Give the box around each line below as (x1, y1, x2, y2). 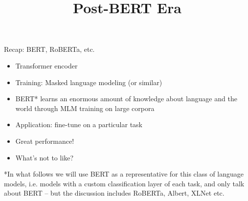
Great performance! (15, 135, 74, 146)
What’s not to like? (15, 152, 74, 162)
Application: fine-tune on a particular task (15, 119, 142, 130)
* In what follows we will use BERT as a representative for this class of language (4, 169, 244, 179)
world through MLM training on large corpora (15, 103, 155, 113)
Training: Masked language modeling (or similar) (15, 77, 162, 87)
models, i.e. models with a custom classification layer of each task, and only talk (4, 178, 245, 188)
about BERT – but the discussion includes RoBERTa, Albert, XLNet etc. (4, 188, 225, 198)
